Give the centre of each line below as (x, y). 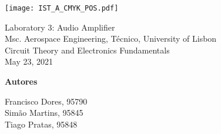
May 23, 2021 (29, 61)
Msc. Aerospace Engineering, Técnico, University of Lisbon (111, 38)
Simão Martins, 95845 (44, 113)
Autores (21, 81)
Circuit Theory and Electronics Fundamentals (87, 50)
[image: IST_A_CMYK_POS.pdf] (62, 8)
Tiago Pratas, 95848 (41, 124)
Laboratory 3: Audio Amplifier (60, 27)
